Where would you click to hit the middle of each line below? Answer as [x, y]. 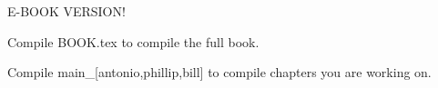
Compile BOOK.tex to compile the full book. [133, 41]
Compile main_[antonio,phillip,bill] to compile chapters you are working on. [219, 72]
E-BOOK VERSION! [66, 11]
